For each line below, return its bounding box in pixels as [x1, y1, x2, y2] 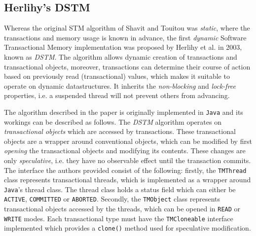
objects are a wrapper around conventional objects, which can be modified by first [4, 135, 252, 146]
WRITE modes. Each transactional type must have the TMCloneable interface [4, 213, 233, 223]
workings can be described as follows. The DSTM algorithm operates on [4, 116, 221, 127]
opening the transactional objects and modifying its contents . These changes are [4, 145, 246, 156]
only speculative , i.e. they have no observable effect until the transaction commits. [4, 155, 251, 165]
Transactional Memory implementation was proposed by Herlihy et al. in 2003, [4, 42, 242, 52]
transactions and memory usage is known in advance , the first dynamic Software [4, 32, 247, 42]
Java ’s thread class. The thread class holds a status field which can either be [4, 184, 236, 194]
